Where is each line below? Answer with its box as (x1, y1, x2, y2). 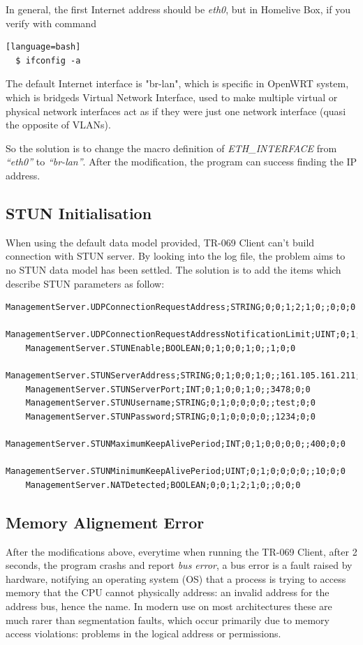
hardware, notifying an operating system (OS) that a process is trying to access (6, 571, 346, 586)
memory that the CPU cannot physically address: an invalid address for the (6, 585, 329, 600)
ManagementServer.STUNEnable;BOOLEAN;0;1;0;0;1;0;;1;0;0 (25, 343, 296, 353)
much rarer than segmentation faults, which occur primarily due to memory (6, 612, 329, 627)
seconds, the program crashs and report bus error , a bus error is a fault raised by (6, 558, 353, 572)
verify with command (6, 15, 96, 30)
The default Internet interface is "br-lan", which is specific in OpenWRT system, (6, 76, 349, 91)
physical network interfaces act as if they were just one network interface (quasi (6, 103, 346, 118)
